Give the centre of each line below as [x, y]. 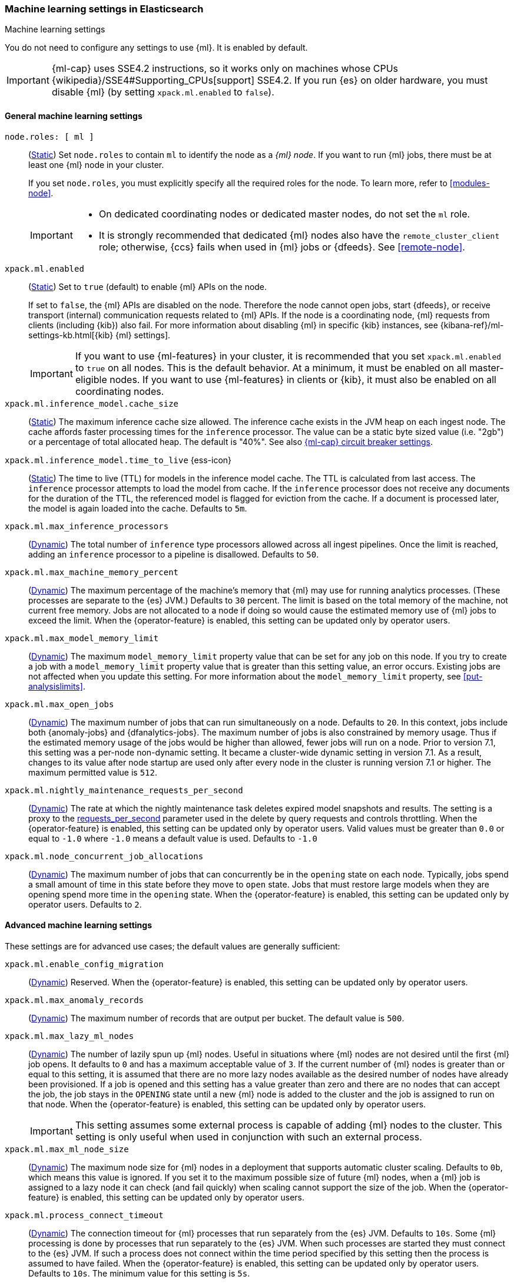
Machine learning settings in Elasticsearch [104, 9]
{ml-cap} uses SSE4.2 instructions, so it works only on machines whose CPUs [225, 69]
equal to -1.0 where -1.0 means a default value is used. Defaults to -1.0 [173, 838]
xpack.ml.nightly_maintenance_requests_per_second [124, 790]
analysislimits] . [57, 686]
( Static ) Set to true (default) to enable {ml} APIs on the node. [148, 286]
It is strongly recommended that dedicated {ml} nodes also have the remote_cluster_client [299, 235]
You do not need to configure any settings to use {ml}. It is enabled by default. [156, 48]
